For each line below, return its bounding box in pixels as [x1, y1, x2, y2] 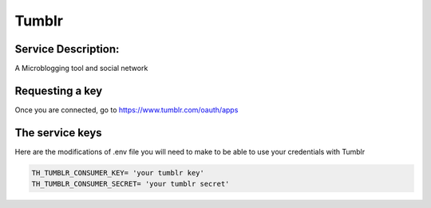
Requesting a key [14, 84, 103, 97]
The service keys [14, 126, 103, 139]
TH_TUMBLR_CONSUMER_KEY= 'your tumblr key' [31, 168, 205, 177]
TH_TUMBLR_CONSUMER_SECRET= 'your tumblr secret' [31, 179, 230, 189]
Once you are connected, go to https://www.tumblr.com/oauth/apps [14, 104, 239, 115]
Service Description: [14, 42, 120, 56]
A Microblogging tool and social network [14, 64, 148, 73]
